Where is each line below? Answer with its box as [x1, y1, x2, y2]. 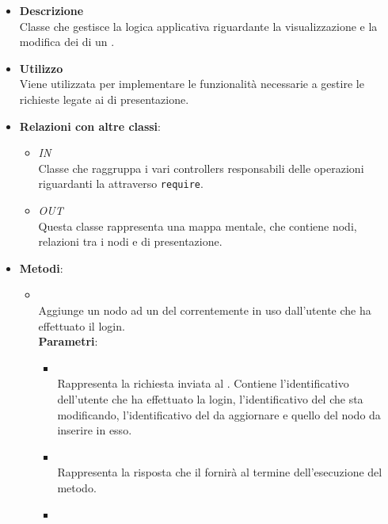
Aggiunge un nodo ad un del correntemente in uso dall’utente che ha [38, 301, 371, 318]
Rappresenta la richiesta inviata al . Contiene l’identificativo [57, 375, 349, 392]
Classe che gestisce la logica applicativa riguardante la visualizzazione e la [19, 17, 378, 34]
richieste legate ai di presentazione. [19, 90, 189, 107]
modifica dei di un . [19, 33, 115, 50]
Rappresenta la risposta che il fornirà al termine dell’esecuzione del [57, 464, 382, 480]
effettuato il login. [38, 317, 125, 334]
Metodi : [19, 259, 63, 276]
